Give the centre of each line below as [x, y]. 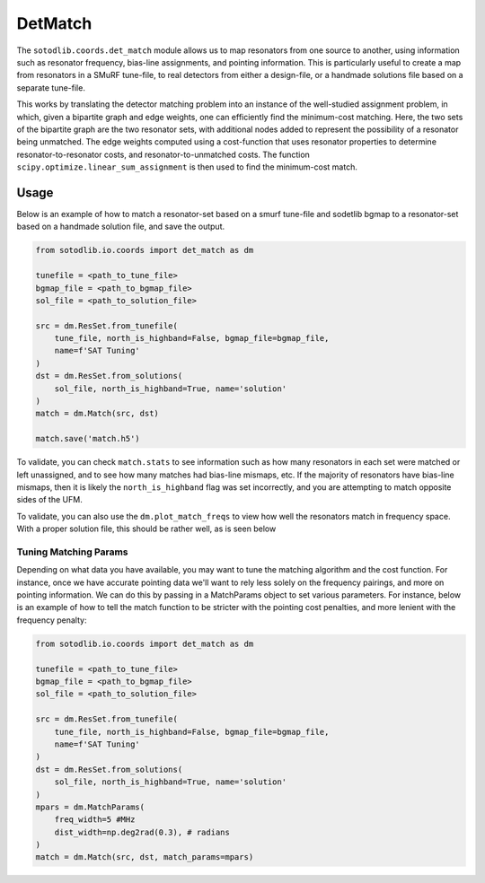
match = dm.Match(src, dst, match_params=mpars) [145, 857]
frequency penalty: [52, 620]
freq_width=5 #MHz [95, 820]
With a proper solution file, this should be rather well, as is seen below [146, 529]
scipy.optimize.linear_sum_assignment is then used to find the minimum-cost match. [187, 167]
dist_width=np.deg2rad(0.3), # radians [142, 832]
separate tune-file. [51, 87]
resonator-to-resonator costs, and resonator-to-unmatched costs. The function [163, 154]
